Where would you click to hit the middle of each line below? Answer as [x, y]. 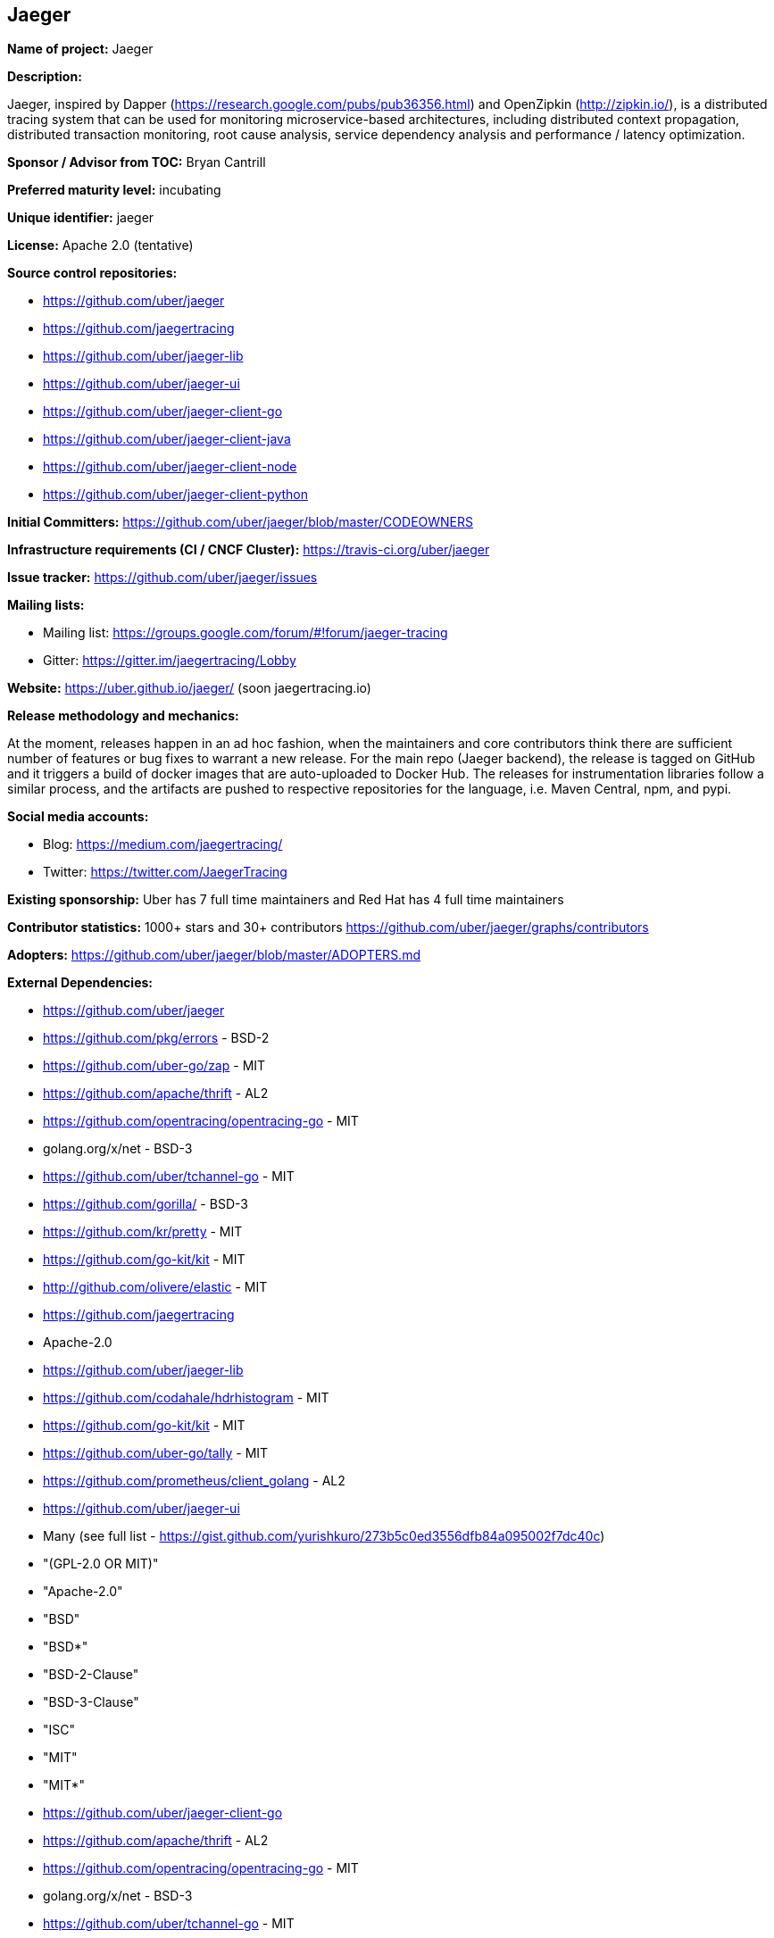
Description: [45, 77]
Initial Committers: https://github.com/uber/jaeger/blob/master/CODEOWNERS [241, 522]
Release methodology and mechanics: [123, 716]
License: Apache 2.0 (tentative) [100, 245]
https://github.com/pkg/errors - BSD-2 [156, 1038]
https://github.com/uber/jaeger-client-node [170, 467]
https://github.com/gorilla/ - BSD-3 [146, 1204]
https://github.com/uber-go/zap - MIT [154, 1066]
